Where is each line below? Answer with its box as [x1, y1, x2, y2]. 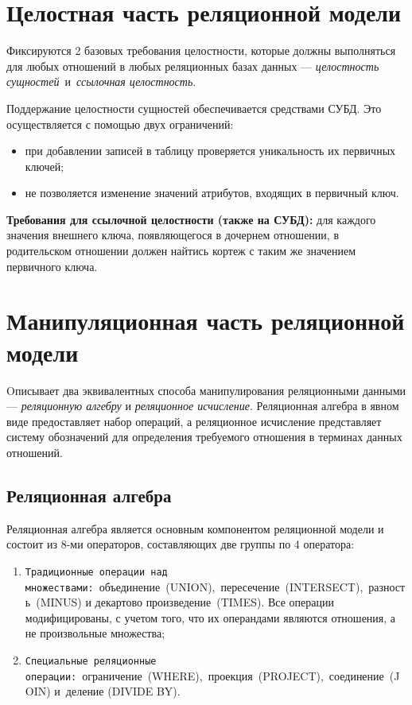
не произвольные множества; [25, 625, 165, 641]
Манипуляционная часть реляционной [6, 304, 405, 337]
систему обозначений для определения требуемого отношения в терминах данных [6, 428, 402, 445]
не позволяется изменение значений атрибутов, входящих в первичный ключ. [25, 184, 399, 201]
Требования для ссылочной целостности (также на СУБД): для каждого [6, 211, 376, 227]
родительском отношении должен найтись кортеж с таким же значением [6, 242, 356, 259]
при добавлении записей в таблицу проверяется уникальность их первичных [25, 142, 396, 159]
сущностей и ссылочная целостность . [6, 73, 196, 90]
